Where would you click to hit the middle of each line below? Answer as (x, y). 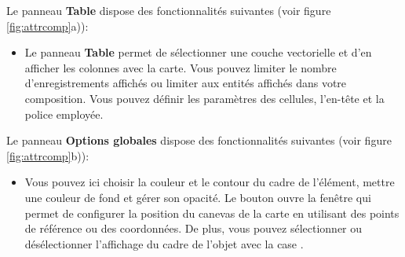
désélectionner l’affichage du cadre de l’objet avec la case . (164, 243)
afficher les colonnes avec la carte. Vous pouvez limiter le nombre (181, 67)
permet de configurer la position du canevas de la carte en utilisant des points (212, 213)
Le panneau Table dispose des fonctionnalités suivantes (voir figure (169, 10)
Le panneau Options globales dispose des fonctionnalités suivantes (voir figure (199, 140)
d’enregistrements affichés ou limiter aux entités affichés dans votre (186, 83)
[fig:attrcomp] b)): (48, 155)
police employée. (64, 114)
